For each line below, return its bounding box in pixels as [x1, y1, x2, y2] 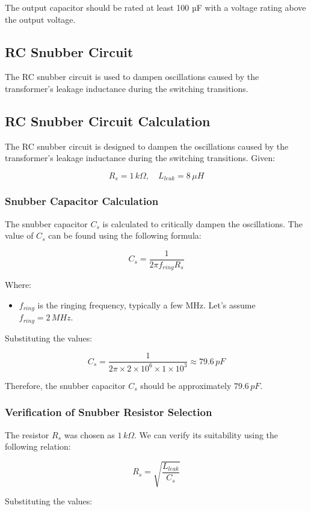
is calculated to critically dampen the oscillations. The [102, 217, 303, 230]
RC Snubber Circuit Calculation [5, 111, 211, 130]
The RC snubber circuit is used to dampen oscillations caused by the [5, 70, 259, 83]
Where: [5, 278, 31, 291]
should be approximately [140, 379, 232, 391]
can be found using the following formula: [48, 229, 202, 242]
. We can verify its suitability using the [134, 428, 279, 441]
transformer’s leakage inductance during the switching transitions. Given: [5, 151, 276, 164]
